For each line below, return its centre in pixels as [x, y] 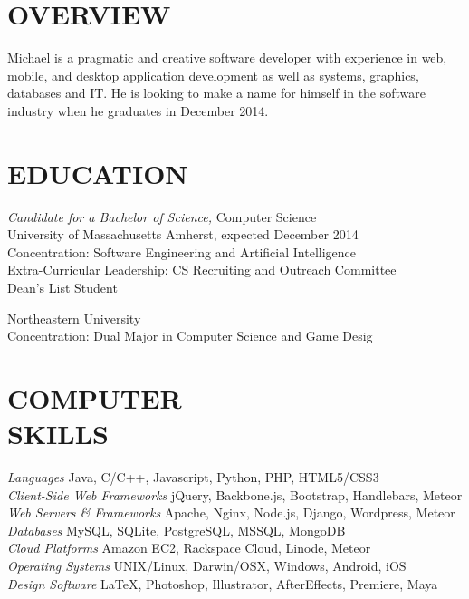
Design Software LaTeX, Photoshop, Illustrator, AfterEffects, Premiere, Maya [223, 583]
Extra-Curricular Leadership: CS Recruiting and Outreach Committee [202, 270]
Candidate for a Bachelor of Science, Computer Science [162, 216]
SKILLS [58, 434]
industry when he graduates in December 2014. [138, 110]
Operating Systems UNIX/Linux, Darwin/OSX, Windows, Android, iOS [207, 566]
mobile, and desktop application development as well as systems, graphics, [213, 75]
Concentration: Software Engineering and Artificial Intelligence [182, 251]
